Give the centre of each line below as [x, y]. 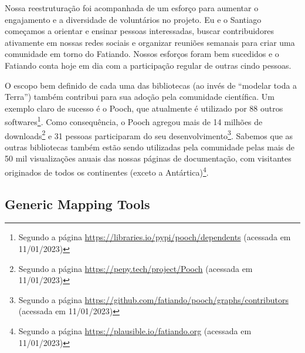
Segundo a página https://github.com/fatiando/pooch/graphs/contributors [153, 299]
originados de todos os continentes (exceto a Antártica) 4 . [107, 171]
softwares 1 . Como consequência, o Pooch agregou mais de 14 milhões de [134, 121]
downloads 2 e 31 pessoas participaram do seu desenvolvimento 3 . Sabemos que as [149, 135]
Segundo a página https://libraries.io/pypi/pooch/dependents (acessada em [155, 237]
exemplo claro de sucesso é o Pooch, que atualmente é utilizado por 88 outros [144, 108]
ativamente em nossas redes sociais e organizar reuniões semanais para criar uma [150, 42]
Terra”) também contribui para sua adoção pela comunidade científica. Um [140, 97]
